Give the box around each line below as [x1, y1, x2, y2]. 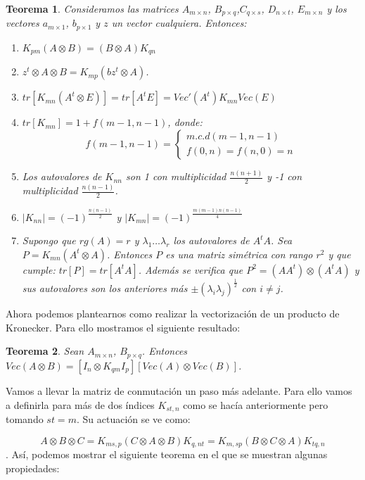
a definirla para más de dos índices [6, 397, 155, 412]
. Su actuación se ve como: [76, 411, 191, 426]
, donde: [167, 115, 203, 130]
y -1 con [267, 169, 302, 184]
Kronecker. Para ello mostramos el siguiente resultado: [6, 320, 241, 334]
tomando [6, 411, 44, 426]
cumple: [22, 262, 56, 277]
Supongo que [22, 233, 76, 248]
